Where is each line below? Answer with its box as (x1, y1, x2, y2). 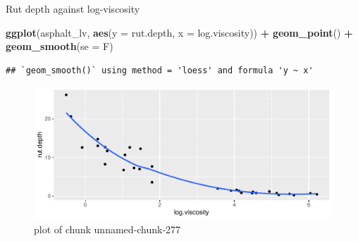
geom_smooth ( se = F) (6, 39, 113, 54)
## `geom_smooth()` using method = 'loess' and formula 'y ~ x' (6, 65, 314, 75)
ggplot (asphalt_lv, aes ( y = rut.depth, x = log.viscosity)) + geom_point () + (6, 25, 353, 39)
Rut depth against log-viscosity (6, 1, 140, 16)
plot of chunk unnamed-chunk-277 (34, 221, 181, 236)
